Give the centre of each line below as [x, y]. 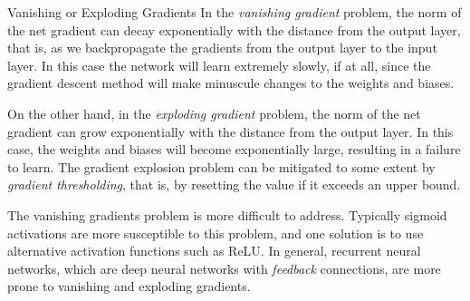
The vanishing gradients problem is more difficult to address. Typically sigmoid [227, 214]
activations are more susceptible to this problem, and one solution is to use [216, 233]
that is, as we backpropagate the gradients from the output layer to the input [222, 48]
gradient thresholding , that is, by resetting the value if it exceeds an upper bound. [234, 184]
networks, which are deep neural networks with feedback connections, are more [224, 268]
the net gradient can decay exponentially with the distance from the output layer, [234, 29]
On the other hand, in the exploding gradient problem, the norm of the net [214, 113]
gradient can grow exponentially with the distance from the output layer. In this [230, 131]
